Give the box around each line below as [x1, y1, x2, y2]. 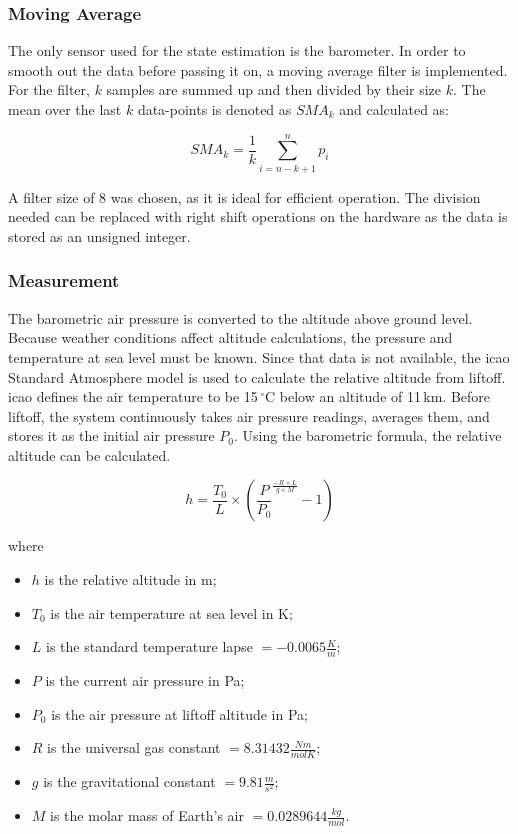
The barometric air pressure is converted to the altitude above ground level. [8, 307, 473, 328]
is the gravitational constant [43, 771, 216, 792]
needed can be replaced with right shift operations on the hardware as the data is [8, 206, 508, 227]
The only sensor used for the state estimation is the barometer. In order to [8, 40, 466, 61]
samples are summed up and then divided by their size [106, 79, 442, 100]
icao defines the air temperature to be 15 [8, 386, 258, 407]
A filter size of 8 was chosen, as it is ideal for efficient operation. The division [8, 186, 481, 207]
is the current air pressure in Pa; [45, 670, 245, 691]
